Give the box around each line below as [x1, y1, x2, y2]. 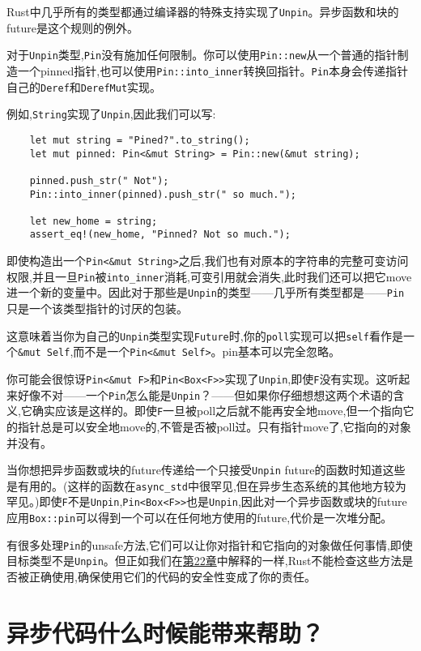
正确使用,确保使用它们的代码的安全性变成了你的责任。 [28, 568, 316, 585]
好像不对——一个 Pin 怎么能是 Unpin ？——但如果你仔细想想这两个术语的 [17, 386, 393, 403]
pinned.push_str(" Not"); [29, 174, 169, 186]
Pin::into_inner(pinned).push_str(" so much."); [29, 188, 296, 200]
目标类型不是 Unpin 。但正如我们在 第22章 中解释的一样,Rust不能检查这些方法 [6, 552, 402, 569]
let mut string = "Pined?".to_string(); [29, 134, 250, 146]
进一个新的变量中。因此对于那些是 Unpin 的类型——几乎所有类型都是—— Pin [6, 284, 405, 301]
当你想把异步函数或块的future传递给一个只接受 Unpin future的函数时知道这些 [6, 461, 406, 478]
